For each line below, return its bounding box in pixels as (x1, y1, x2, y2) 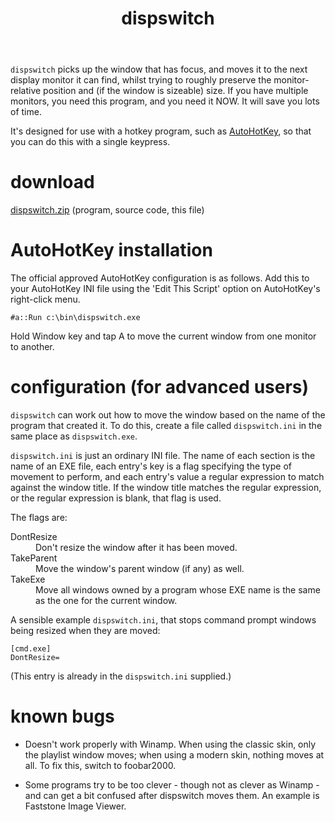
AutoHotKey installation (10, 239, 213, 262)
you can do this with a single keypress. (10, 136, 171, 148)
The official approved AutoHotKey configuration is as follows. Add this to (10, 272, 310, 284)
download (10, 171, 95, 194)
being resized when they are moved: (10, 625, 161, 636)
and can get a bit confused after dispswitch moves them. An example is (24, 789, 320, 801)
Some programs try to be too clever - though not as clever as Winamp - (24, 778, 320, 791)
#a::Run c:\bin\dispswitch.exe (10, 313, 141, 323)
